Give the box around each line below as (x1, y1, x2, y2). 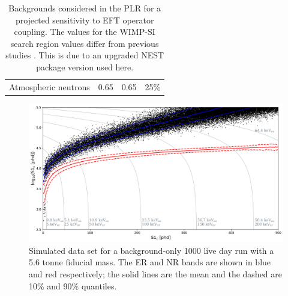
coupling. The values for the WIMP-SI (14, 25, 155, 38)
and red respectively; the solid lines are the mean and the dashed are (29, 268, 283, 280)
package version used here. (36, 60, 134, 73)
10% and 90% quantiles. (29, 279, 117, 292)
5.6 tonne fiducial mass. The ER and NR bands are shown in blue (29, 256, 271, 268)
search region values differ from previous (10, 37, 159, 49)
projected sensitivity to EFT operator (15, 13, 154, 26)
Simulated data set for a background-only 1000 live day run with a (29, 244, 274, 256)
